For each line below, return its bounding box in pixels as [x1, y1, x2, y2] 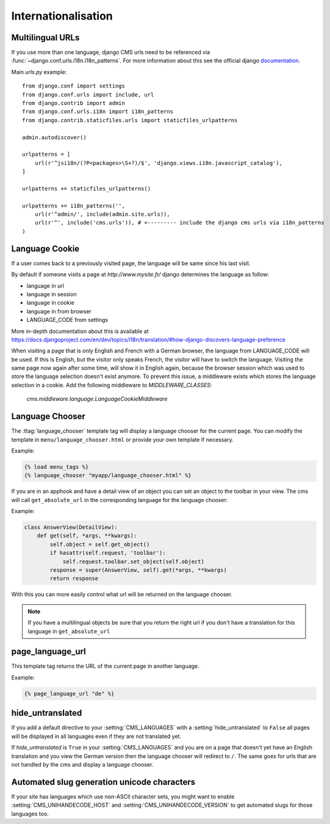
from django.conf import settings [22, 82, 125, 90]
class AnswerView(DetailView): [24, 524, 118, 531]
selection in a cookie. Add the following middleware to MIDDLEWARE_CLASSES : [11, 381, 212, 388]
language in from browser [26, 307, 91, 315]
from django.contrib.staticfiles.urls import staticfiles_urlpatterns [22, 117, 238, 123]
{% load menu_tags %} [24, 463, 89, 470]
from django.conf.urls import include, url [22, 91, 154, 98]
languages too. [11, 810, 49, 817]
